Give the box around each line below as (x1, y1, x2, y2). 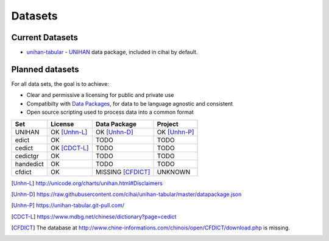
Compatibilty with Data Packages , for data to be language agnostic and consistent (26, 100, 233, 107)
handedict (15, 159, 44, 168)
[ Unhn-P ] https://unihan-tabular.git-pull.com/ (11, 201, 125, 209)
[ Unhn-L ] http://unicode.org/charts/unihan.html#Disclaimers (11, 180, 163, 187)
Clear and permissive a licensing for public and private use (26, 91, 174, 99)
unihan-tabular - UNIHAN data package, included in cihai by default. (26, 49, 198, 56)
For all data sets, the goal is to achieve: (11, 80, 110, 88)
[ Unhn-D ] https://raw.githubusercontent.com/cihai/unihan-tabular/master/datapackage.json (11, 190, 242, 198)
